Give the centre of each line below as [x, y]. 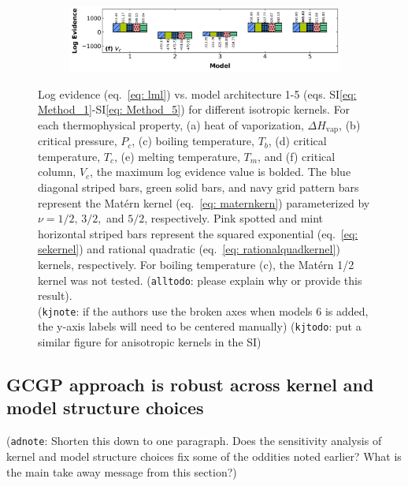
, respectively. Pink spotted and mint [234, 218]
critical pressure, [78, 141]
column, [57, 172]
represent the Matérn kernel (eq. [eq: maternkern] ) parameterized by [204, 202]
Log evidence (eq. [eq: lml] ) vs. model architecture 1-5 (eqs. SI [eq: [197, 93]
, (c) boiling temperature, [193, 141]
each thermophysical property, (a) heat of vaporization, [171, 124]
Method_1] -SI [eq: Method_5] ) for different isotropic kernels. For [194, 109]
